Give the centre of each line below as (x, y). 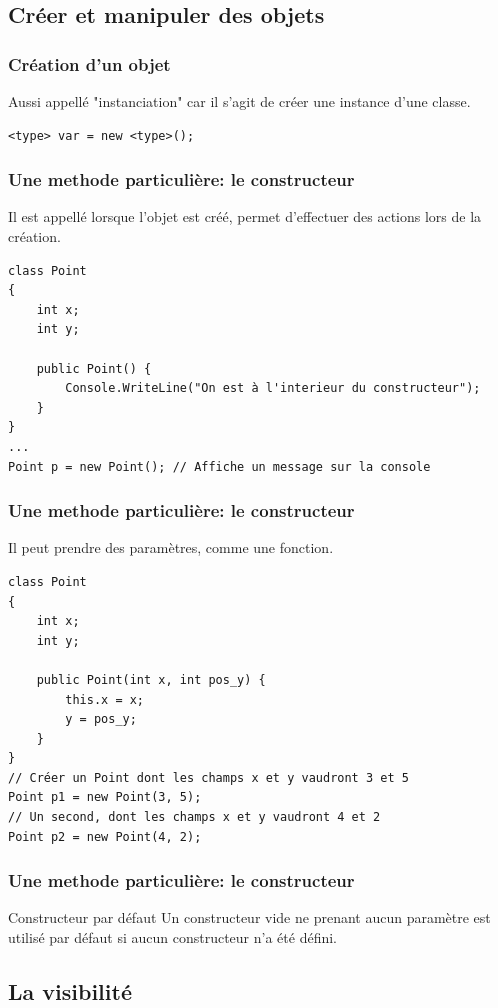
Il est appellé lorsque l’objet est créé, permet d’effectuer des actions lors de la (245, 216)
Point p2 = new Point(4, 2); (105, 836)
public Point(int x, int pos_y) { (151, 679)
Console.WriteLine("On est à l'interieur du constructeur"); (273, 388)
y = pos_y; (101, 719)
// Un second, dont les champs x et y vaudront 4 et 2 (194, 817)
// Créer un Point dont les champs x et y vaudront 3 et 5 (208, 777)
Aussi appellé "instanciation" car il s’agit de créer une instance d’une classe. (239, 101)
